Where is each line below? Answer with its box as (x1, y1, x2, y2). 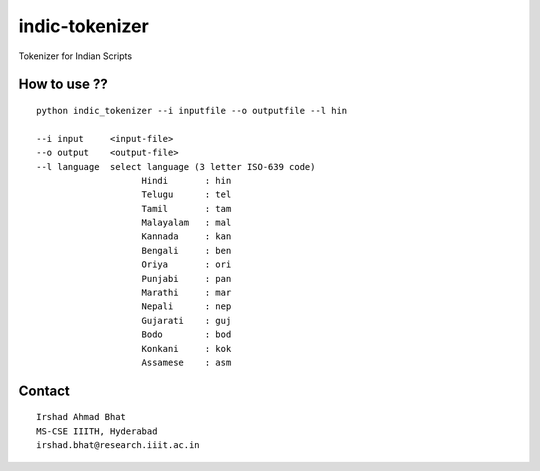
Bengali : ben (141, 245, 232, 256)
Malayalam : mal (141, 217, 232, 229)
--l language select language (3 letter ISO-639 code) (36, 161, 316, 172)
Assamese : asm (141, 356, 232, 368)
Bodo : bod (141, 329, 232, 340)
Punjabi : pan (141, 273, 232, 284)
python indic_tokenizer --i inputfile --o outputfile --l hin (36, 105, 348, 116)
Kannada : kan (141, 231, 232, 242)
